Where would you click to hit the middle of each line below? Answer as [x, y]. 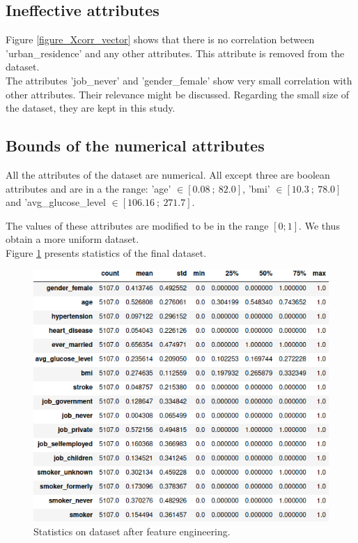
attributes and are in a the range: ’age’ [88, 188]
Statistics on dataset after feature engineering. [132, 531]
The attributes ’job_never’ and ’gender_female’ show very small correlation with [179, 80]
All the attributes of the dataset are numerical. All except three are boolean [168, 174]
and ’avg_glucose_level [56, 202]
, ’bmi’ [256, 188]
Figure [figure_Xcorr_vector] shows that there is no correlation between [160, 39]
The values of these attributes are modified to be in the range [137, 225]
